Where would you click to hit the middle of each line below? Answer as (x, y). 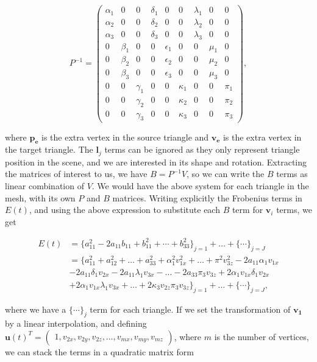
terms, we (294, 210)
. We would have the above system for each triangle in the (200, 185)
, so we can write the (226, 174)
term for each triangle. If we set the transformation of (190, 309)
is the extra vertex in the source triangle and (125, 137)
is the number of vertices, (262, 336)
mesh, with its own (40, 197)
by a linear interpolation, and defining (76, 323)
